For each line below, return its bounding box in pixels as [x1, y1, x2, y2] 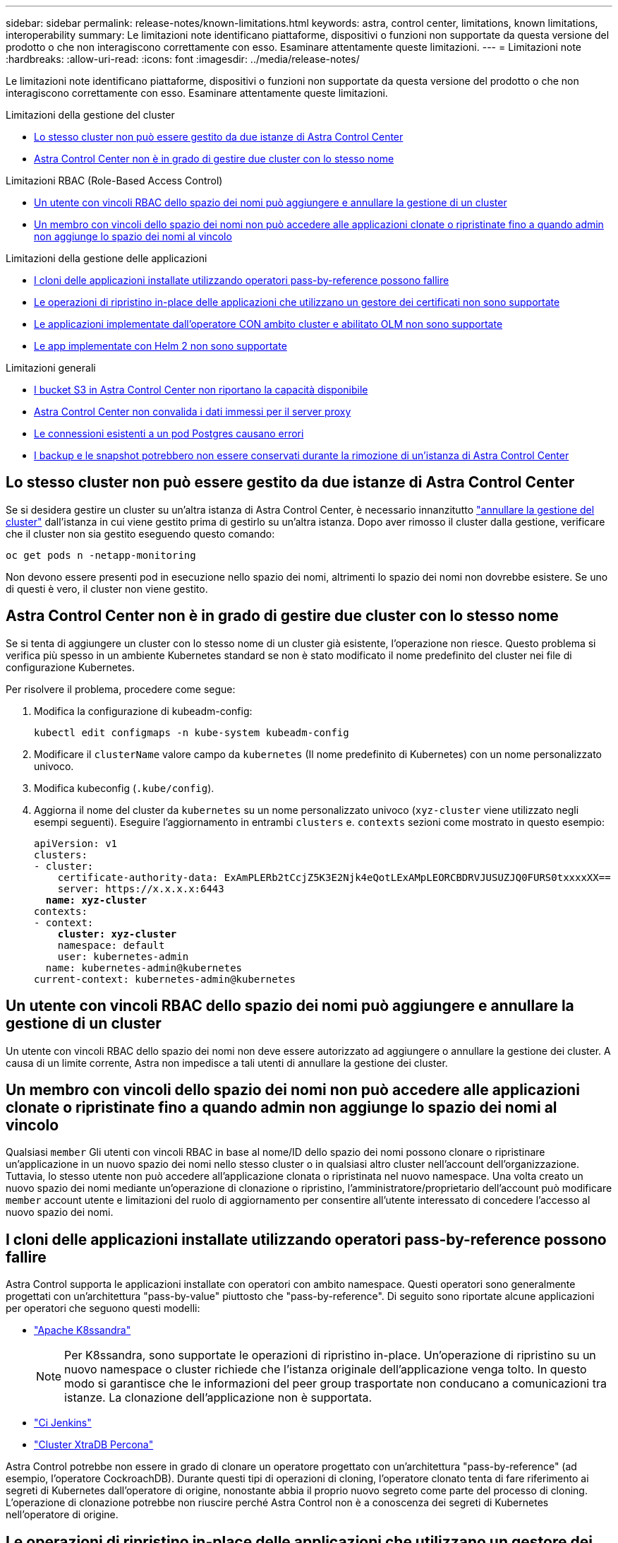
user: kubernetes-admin [57, 950, 189, 962]
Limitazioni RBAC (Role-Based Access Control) [6, 175, 223, 187]
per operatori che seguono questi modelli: [6, 1302, 200, 1315]
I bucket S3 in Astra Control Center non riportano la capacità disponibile [34, 384, 368, 396]
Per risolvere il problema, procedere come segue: [6, 682, 236, 695]
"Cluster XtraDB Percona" [34, 1438, 154, 1451]
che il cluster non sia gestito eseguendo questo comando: [6, 527, 275, 540]
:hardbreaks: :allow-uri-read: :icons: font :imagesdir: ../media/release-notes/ [6, 53, 360, 65]
